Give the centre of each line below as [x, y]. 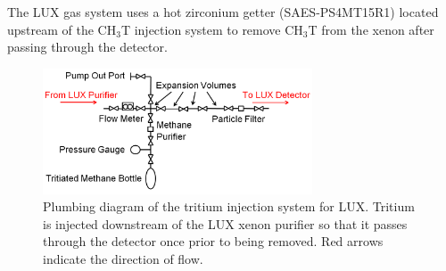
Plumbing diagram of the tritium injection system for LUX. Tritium [229, 206]
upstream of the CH [62, 29]
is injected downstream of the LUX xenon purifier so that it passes [225, 223]
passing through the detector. [87, 47]
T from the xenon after [371, 29]
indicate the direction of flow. [123, 259]
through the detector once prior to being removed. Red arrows [213, 241]
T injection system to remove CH [212, 29]
